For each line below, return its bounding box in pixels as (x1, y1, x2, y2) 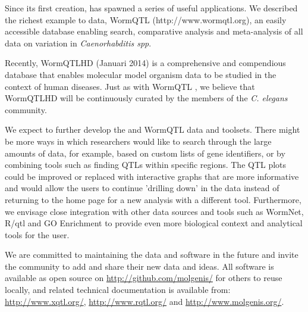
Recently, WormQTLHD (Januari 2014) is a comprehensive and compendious (5, 57, 286, 69)
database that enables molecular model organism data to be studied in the (5, 68, 276, 80)
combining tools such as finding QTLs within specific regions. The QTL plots (5, 158, 287, 171)
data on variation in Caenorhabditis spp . (5, 36, 152, 49)
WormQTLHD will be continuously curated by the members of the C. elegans (5, 92, 288, 104)
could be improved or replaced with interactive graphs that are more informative (5, 170, 299, 182)
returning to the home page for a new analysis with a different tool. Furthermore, (5, 193, 301, 205)
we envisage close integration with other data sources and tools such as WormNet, (5, 205, 304, 217)
